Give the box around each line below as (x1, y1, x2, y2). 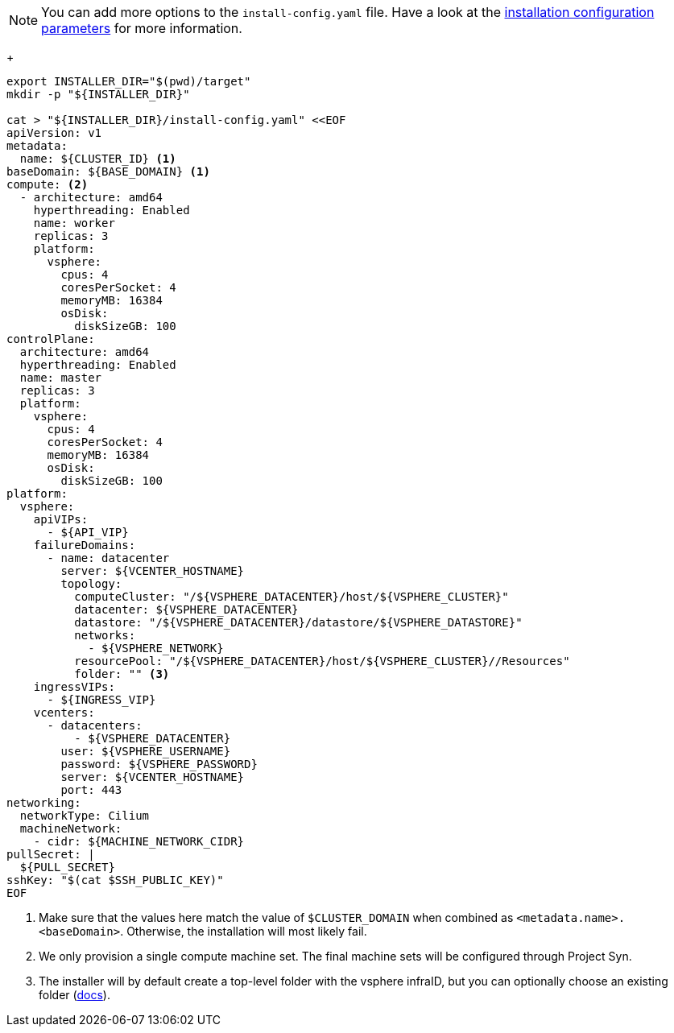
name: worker (33, 217, 115, 229)
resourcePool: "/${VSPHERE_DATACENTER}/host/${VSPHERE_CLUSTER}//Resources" (74, 655, 570, 667)
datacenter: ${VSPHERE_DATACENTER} (74, 603, 299, 616)
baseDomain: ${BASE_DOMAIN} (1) (6, 165, 210, 178)
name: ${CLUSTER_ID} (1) (19, 152, 176, 165)
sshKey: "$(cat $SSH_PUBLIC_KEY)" (6, 874, 224, 886)
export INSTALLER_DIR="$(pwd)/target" (6, 75, 251, 88)
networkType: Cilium (19, 809, 150, 822)
